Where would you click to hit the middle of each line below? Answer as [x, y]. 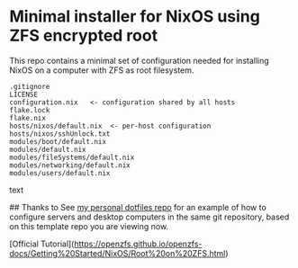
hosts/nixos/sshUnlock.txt [60, 134]
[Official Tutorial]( [42, 244]
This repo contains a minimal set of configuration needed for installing [140, 60]
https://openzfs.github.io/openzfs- [138, 244]
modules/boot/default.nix [58, 141]
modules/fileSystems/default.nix [72, 157]
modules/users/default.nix [60, 173]
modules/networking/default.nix [70, 165]
